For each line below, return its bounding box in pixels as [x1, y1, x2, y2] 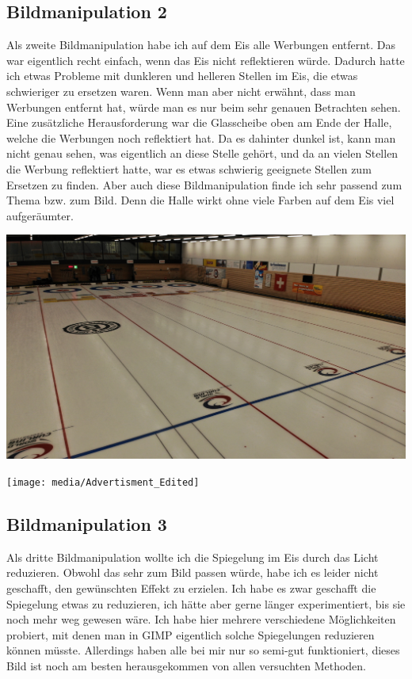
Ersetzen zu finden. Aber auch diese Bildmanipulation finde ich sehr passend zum [6, 176, 402, 193]
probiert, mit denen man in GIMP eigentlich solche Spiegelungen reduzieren [6, 626, 375, 643]
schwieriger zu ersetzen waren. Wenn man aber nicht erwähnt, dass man [6, 82, 356, 99]
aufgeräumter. [6, 207, 74, 223]
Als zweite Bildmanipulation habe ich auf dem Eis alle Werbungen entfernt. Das [6, 36, 395, 53]
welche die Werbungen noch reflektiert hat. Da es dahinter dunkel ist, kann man [6, 129, 396, 146]
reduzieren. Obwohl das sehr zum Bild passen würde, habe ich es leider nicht [6, 564, 379, 581]
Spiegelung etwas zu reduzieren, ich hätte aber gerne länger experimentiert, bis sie [6, 595, 406, 612]
